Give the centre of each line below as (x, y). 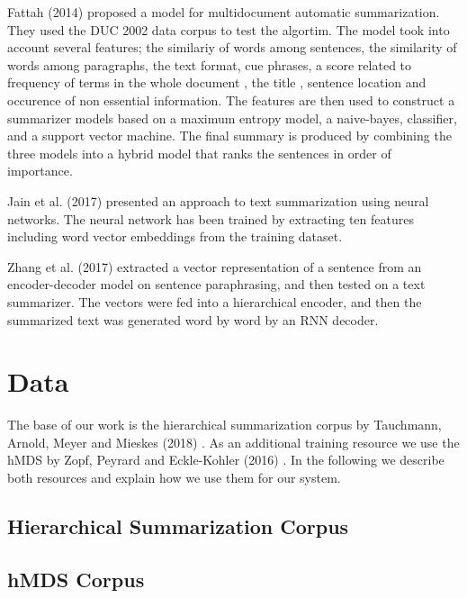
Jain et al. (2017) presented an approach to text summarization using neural (218, 200)
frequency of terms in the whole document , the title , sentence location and (217, 82)
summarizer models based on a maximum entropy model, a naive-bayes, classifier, (232, 118)
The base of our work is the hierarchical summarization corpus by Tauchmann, (225, 425)
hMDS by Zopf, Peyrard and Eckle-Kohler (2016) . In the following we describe (226, 460)
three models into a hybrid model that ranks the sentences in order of (199, 153)
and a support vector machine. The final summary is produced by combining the (229, 136)
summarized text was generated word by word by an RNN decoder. (193, 319)
